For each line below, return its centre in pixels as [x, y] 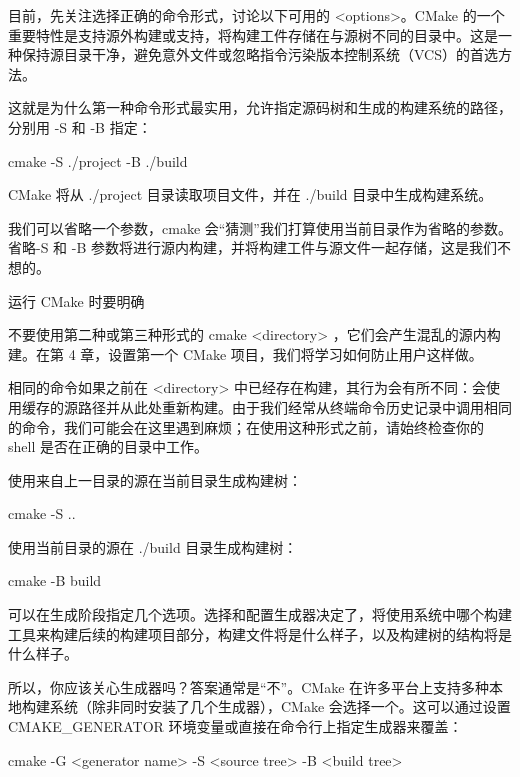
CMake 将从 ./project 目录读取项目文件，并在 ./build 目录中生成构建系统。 [250, 194]
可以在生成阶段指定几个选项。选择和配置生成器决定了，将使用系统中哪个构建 [260, 614]
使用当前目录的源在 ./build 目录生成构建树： [153, 546]
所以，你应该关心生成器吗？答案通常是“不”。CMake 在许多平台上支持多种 [249, 686]
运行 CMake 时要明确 [76, 300]
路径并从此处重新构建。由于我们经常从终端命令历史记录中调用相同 [294, 406]
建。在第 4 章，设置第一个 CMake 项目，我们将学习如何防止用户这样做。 [245, 353]
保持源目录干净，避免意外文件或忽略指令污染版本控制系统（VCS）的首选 [259, 54]
